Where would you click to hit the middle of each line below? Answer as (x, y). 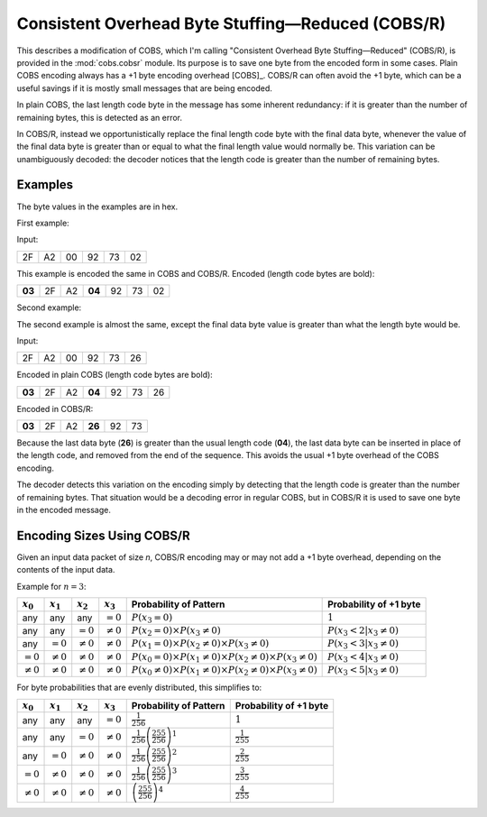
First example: (43, 223)
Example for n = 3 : (51, 586)
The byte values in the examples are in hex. (97, 207)
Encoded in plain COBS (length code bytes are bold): (115, 375)
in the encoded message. (64, 510)
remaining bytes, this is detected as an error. (100, 117)
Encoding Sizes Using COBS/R (104, 535)
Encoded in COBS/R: (55, 408)
